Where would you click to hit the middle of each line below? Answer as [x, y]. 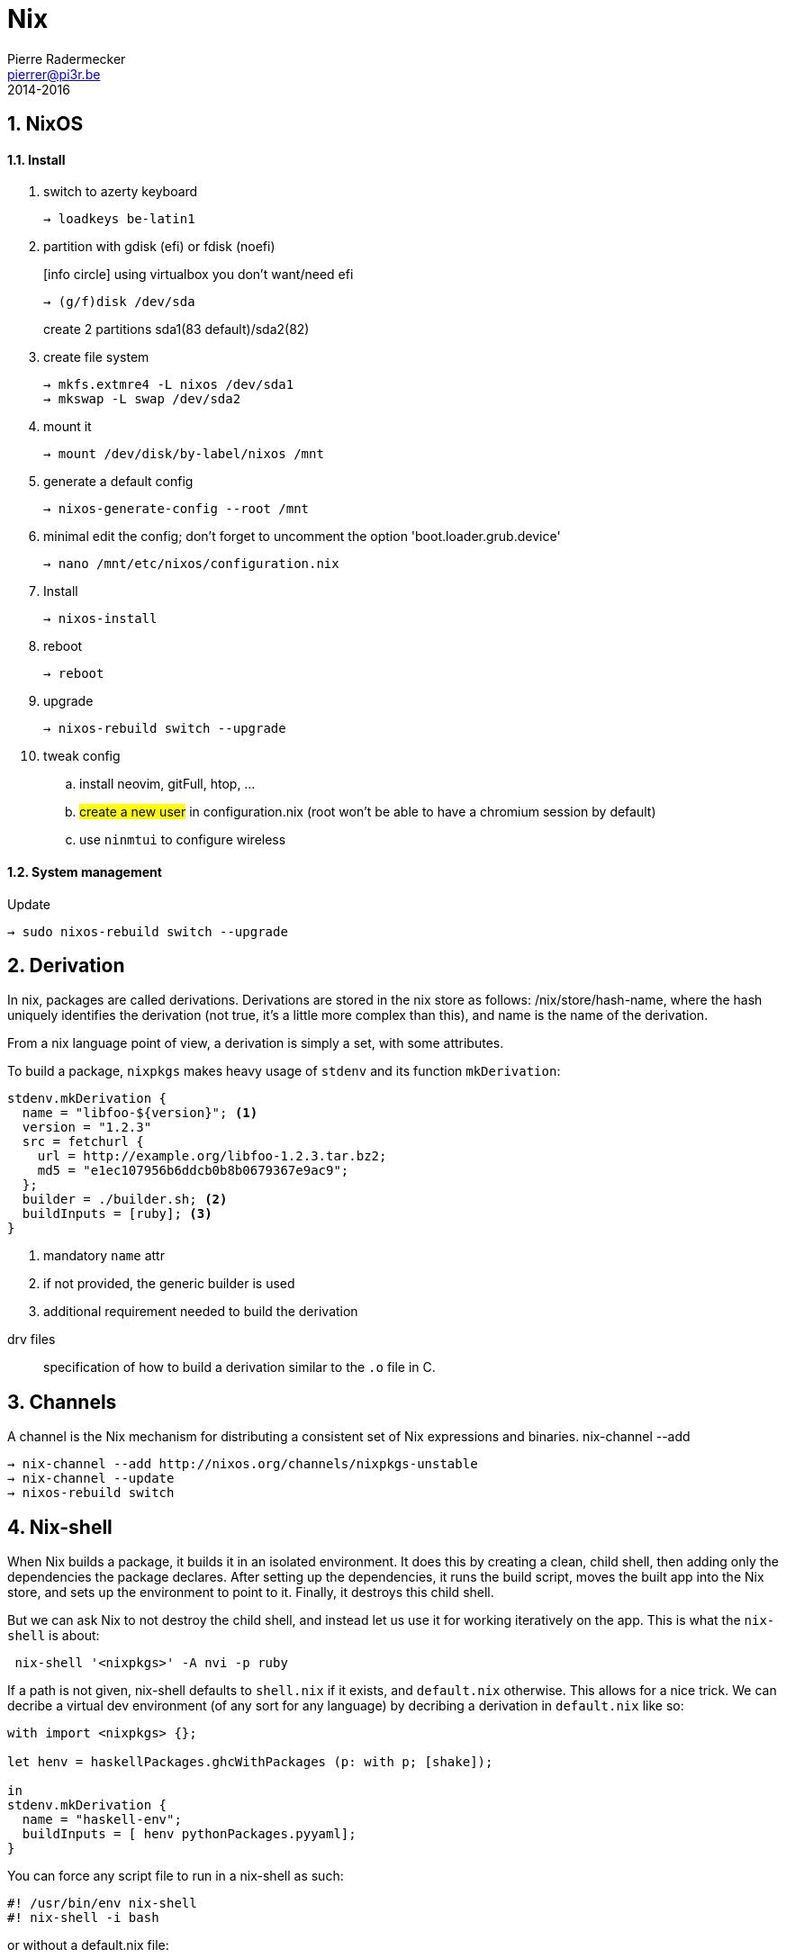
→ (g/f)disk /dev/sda [119, 302]
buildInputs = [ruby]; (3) [117, 1214]
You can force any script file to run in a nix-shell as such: [176, 1876]
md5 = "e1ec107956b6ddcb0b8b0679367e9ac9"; [193, 1171]
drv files [32, 1340]
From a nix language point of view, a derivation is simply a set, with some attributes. [256, 1043]
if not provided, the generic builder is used [169, 1284]
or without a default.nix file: [88, 1945]
